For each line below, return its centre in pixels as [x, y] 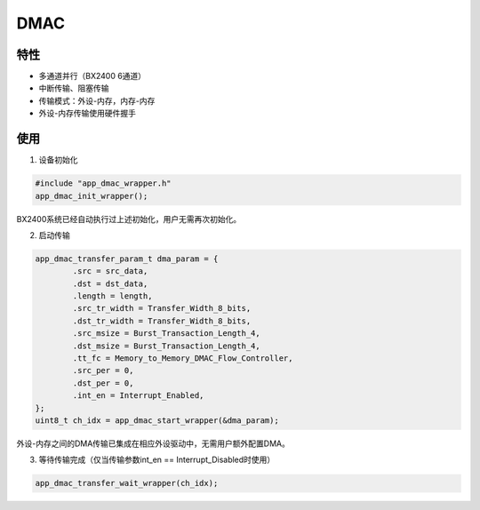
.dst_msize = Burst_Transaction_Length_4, [167, 346]
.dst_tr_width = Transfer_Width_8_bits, [162, 321]
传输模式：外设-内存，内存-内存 [97, 100]
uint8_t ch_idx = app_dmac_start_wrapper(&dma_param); [157, 420]
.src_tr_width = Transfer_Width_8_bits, [162, 308]
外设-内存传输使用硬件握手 [88, 113]
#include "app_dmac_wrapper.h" [104, 183]
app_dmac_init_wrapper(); [92, 196]
